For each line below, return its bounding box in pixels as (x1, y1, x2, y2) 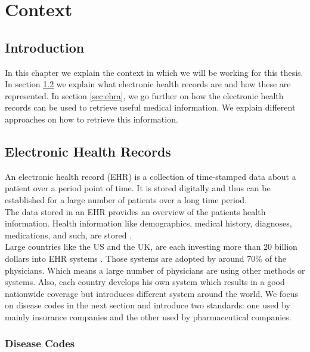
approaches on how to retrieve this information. (5, 112, 178, 125)
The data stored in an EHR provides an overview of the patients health (5, 205, 266, 218)
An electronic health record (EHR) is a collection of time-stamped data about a (5, 170, 296, 182)
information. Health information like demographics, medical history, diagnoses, (5, 217, 292, 229)
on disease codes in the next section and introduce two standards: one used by (5, 299, 290, 311)
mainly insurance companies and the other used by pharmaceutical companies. (5, 310, 292, 323)
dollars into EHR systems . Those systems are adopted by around (5, 252, 244, 264)
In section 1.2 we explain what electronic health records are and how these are (5, 78, 291, 90)
